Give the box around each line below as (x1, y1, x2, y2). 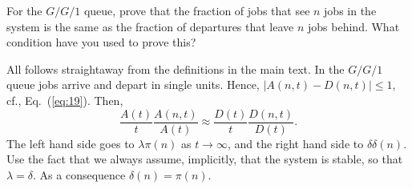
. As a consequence (33, 166, 126, 183)
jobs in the (324, 2, 377, 18)
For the (6, 2, 42, 18)
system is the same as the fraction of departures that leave (6, 18, 294, 34)
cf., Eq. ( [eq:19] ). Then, (6, 91, 123, 108)
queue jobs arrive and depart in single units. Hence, (6, 76, 260, 93)
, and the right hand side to (227, 135, 364, 151)
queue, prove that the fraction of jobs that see (83, 2, 310, 18)
